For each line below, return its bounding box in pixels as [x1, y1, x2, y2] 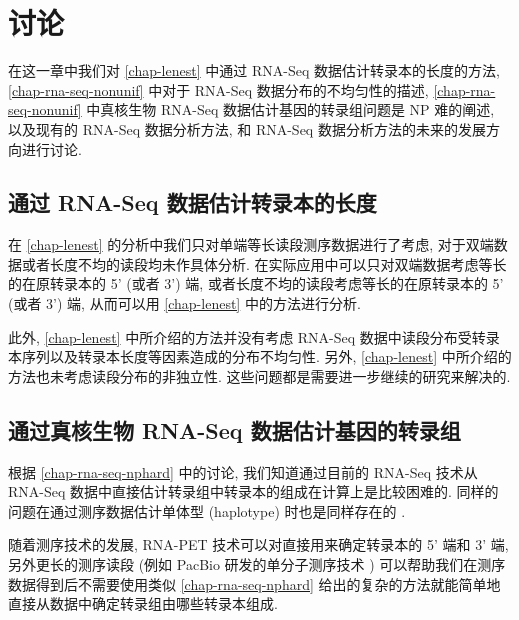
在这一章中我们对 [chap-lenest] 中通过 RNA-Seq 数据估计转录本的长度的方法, [8, 60, 500, 81]
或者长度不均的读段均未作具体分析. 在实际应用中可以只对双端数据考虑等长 [21, 253, 507, 274]
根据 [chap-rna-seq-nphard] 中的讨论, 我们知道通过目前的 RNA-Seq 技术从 [8, 461, 478, 482]
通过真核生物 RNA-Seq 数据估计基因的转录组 [8, 414, 461, 445]
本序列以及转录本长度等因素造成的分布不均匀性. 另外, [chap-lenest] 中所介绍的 [8, 346, 512, 367]
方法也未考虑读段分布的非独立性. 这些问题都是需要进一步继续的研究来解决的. [8, 365, 511, 386]
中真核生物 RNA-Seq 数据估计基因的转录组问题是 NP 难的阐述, [86, 99, 495, 120]
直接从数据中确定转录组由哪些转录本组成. [8, 593, 278, 614]
